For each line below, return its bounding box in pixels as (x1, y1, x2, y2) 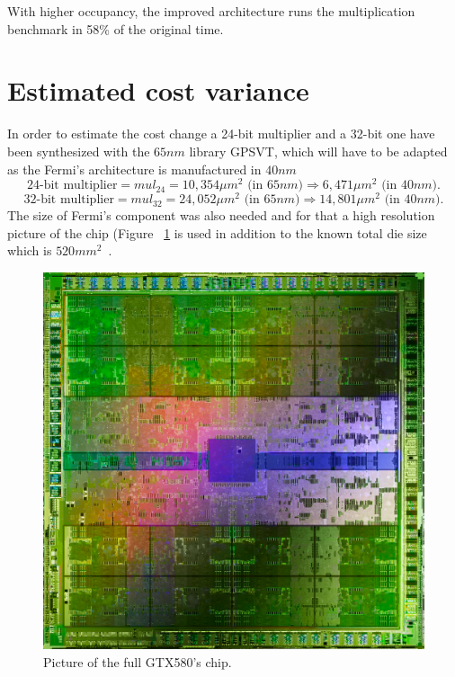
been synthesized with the (7, 141, 150, 160)
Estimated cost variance (7, 72, 309, 109)
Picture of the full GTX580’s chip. (43, 652, 232, 671)
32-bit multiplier (23, 193, 114, 207)
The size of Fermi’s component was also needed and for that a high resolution (7, 206, 435, 225)
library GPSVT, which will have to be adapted (189, 141, 448, 160)
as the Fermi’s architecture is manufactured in (7, 159, 262, 178)
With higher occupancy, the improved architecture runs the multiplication (7, 2, 415, 20)
